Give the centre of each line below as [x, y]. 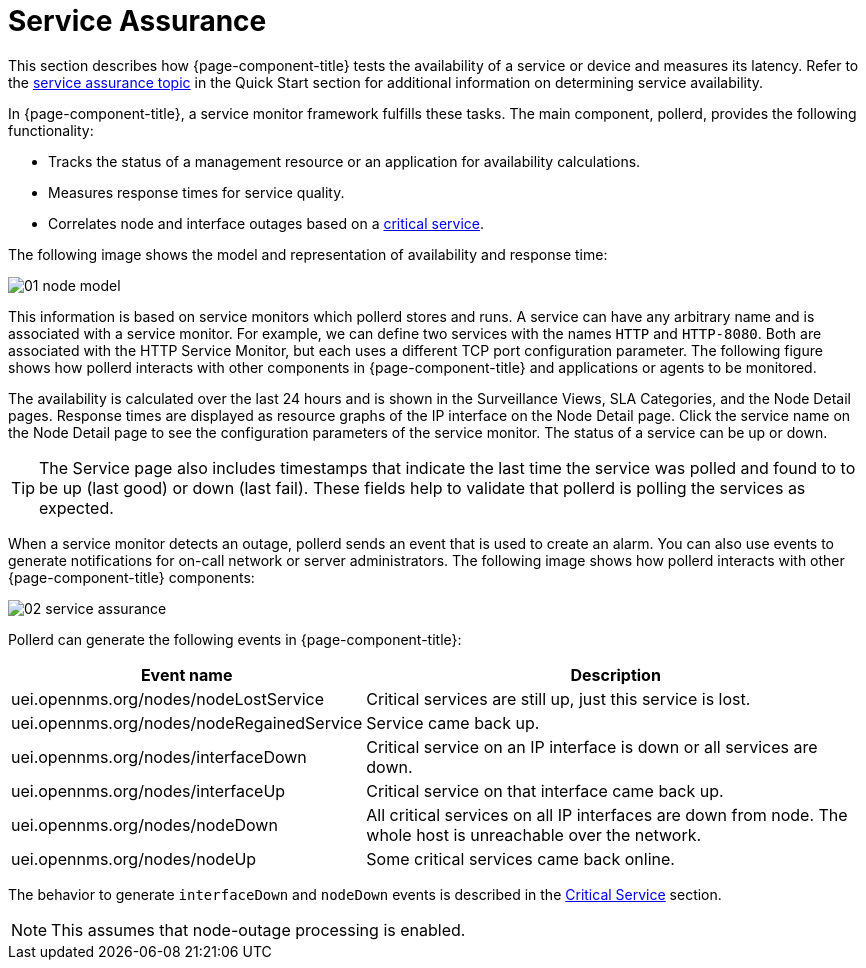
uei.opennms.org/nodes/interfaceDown [159, 756]
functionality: [51, 130]
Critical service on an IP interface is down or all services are [592, 746]
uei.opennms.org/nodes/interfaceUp [148, 790]
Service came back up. [453, 722]
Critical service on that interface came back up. [545, 790]
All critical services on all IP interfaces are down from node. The [607, 814]
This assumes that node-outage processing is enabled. [258, 929]
